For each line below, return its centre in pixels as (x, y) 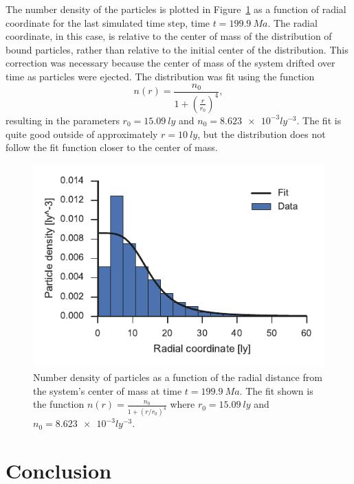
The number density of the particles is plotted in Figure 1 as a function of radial (176, 9)
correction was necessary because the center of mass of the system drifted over (170, 63)
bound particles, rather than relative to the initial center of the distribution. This (177, 49)
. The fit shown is (276, 390)
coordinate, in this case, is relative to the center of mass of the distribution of (169, 36)
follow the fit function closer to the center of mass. (112, 147)
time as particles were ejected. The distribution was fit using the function (160, 76)
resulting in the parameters (63, 120)
